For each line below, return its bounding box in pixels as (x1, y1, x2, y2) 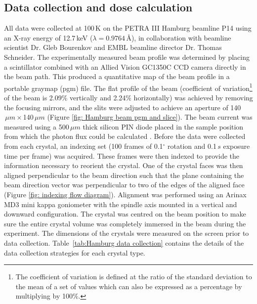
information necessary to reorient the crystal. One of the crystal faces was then (4, 160, 243, 171)
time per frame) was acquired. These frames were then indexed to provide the (4, 150, 240, 161)
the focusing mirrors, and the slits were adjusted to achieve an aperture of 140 (4, 102, 241, 112)
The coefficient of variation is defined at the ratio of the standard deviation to (15, 271, 252, 282)
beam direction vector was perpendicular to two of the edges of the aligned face (4, 179, 245, 190)
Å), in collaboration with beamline (126, 32, 231, 43)
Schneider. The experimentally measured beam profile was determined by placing (4, 51, 250, 62)
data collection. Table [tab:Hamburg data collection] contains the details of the (4, 237, 244, 248)
